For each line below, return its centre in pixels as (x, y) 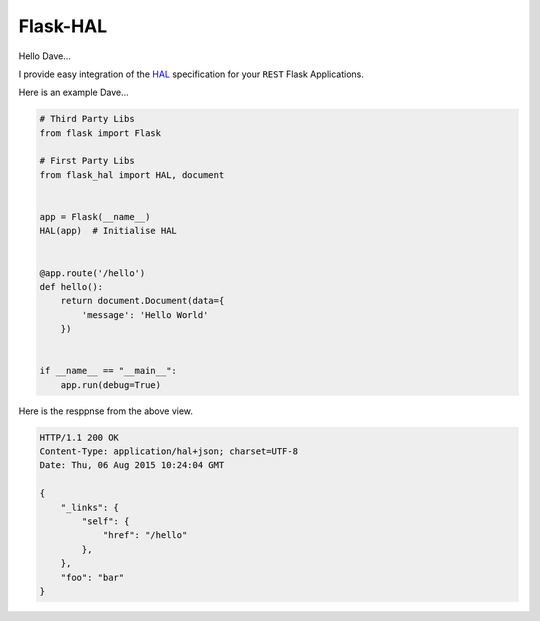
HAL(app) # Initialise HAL (108, 231)
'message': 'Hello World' (145, 314)
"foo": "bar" (92, 577)
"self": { (105, 521)
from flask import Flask (100, 133)
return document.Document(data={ (142, 301)
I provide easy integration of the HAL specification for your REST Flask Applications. (191, 74)
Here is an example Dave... (73, 92)
